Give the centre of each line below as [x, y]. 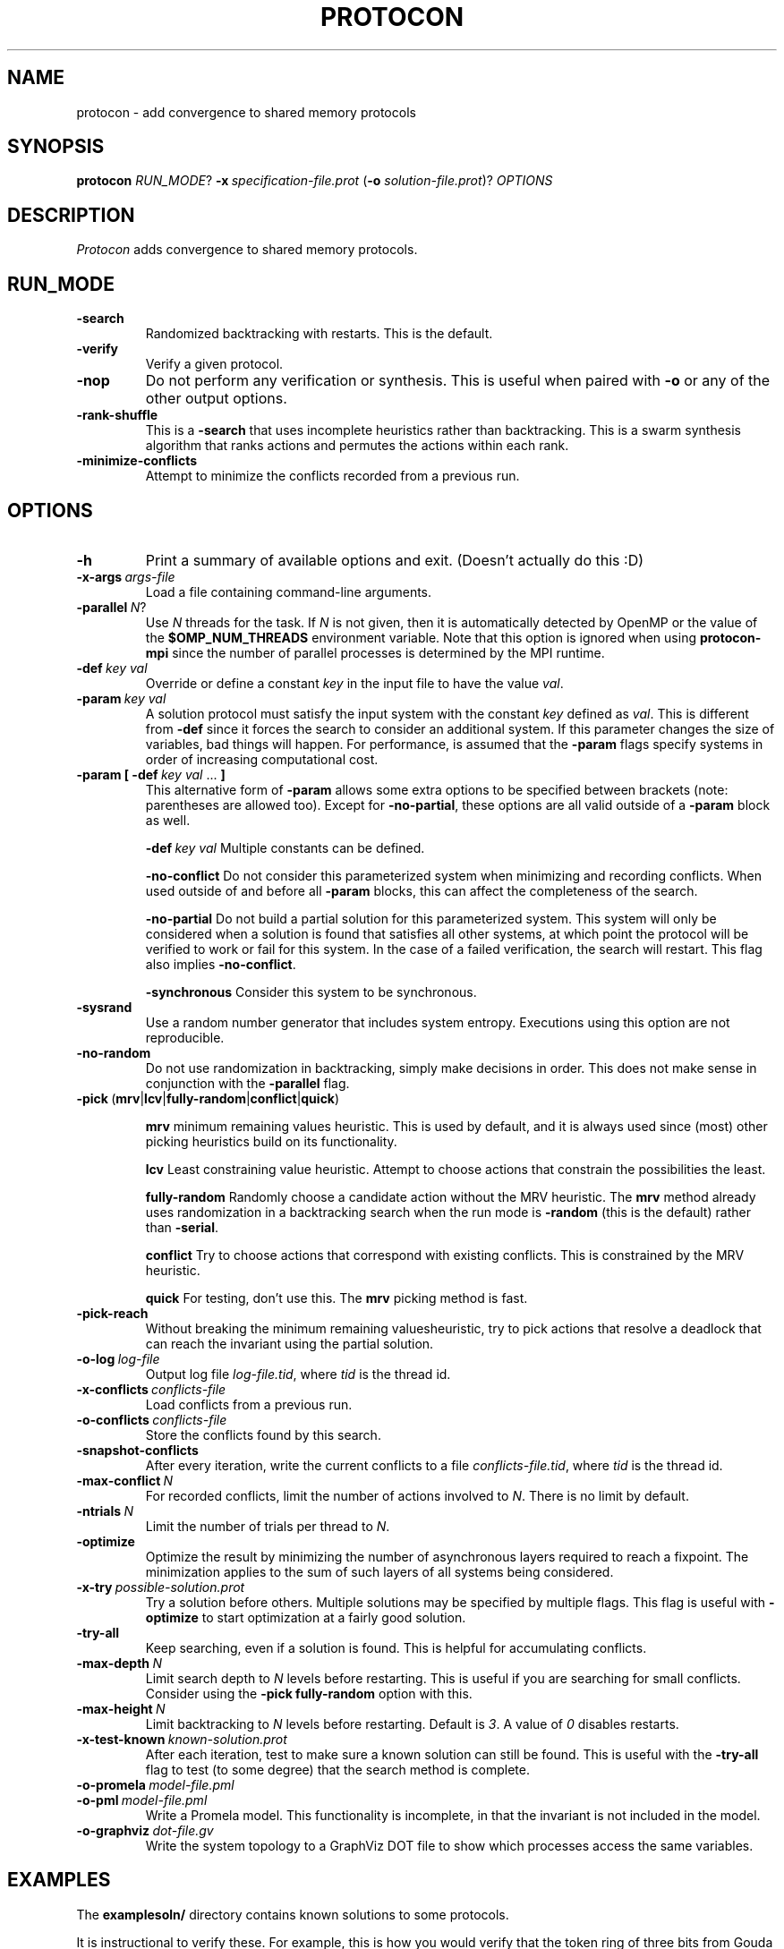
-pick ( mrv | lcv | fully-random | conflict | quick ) [208, 1098]
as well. [168, 820]
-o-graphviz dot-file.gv [145, 1830]
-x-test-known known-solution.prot [182, 1739]
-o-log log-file [118, 1358]
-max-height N [121, 1708]
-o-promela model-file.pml [155, 1784]
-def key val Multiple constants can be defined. [285, 847]
